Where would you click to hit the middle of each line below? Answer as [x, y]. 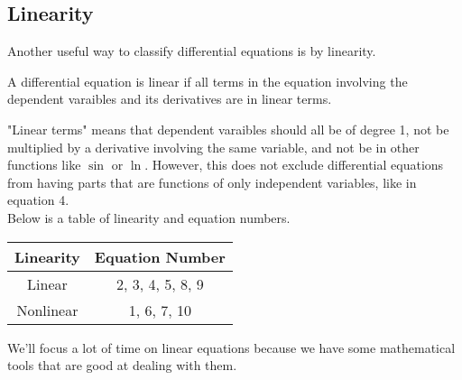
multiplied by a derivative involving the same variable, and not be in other [213, 147]
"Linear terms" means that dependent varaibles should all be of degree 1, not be [228, 129]
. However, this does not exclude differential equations [294, 165]
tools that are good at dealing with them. [122, 365]
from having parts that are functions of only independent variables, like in [212, 182]
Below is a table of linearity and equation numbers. [149, 217]
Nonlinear [47, 310]
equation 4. [38, 200]
